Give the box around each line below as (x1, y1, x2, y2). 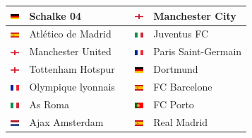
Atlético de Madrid (29, 26, 112, 41)
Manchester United (29, 44, 112, 59)
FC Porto (153, 96, 194, 111)
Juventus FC (153, 26, 209, 41)
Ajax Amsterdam (29, 114, 104, 129)
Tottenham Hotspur (29, 62, 115, 76)
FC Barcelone (153, 79, 212, 93)
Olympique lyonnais (29, 79, 115, 93)
